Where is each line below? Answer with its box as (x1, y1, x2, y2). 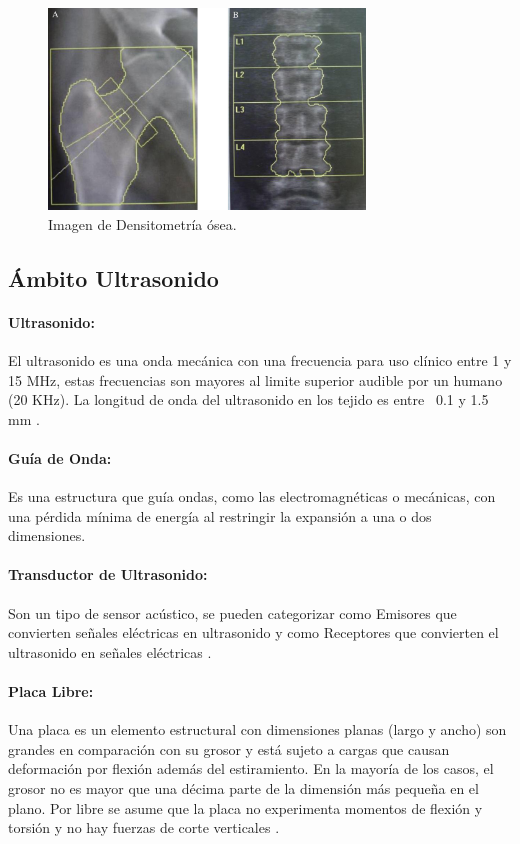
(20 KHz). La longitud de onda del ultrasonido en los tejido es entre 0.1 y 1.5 (8, 389, 489, 410)
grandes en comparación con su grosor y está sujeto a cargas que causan (8, 738, 450, 759)
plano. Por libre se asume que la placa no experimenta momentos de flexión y (8, 797, 483, 818)
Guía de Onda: (8, 447, 112, 468)
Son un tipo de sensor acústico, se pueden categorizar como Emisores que (8, 602, 457, 623)
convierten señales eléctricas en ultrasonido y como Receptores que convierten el (8, 622, 499, 643)
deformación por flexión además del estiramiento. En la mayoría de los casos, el (8, 758, 494, 779)
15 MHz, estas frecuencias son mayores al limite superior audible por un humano (8, 369, 503, 390)
